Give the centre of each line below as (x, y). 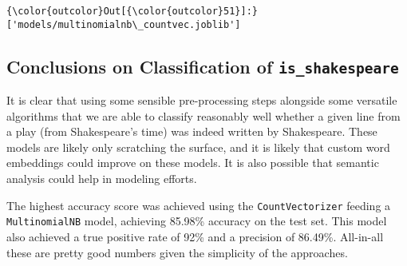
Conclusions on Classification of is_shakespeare (203, 66)
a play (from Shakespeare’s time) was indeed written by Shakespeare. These (192, 131)
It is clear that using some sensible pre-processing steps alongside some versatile (202, 100)
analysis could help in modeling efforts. (102, 179)
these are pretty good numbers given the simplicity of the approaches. (177, 252)
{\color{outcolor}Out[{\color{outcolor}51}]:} (132, 11)
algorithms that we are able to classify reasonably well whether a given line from (203, 115)
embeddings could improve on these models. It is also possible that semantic (193, 163)
